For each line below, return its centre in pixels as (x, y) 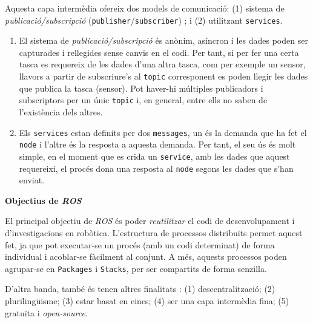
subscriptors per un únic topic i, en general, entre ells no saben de (143, 100)
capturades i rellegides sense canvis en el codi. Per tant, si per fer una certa (159, 52)
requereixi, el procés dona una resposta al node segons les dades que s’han (156, 168)
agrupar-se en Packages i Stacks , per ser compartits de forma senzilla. (136, 268)
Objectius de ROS (43, 200)
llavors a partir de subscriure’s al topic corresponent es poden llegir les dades (163, 76)
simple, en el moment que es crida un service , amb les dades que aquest (154, 156)
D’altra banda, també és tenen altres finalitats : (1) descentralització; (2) (140, 289)
